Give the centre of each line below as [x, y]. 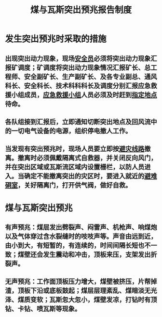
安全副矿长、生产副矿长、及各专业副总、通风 [90, 76]
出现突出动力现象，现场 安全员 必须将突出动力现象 [78, 58]
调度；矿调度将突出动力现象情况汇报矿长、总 [84, 68]
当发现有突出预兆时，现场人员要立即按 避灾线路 [75, 149]
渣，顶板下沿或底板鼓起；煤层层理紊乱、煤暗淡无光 [81, 291]
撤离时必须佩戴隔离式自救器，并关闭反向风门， [87, 158]
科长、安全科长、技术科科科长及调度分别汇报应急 [78, 86]
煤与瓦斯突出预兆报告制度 [81, 10]
